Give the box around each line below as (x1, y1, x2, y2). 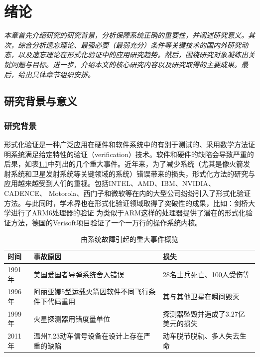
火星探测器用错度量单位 (33, 313, 111, 324)
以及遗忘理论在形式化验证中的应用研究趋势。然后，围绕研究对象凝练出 (17, 49, 248, 60)
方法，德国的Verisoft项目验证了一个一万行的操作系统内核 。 (10, 217, 202, 227)
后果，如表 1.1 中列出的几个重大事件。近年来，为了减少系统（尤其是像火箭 (4, 159, 243, 169)
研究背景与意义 (4, 93, 77, 109)
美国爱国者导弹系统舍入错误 (33, 269, 125, 279)
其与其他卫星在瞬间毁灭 (162, 291, 240, 302)
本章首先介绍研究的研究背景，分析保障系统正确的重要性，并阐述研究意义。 (4, 30, 248, 40)
